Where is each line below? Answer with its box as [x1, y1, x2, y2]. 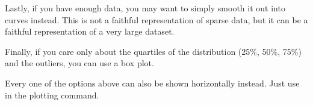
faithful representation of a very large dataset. [5, 25, 175, 38]
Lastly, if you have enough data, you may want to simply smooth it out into [5, 2, 285, 14]
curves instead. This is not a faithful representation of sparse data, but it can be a [5, 13, 308, 26]
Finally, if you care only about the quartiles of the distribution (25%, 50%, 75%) [5, 45, 302, 57]
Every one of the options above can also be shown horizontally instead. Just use [5, 76, 300, 89]
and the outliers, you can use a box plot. [5, 57, 154, 69]
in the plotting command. [5, 88, 99, 101]
